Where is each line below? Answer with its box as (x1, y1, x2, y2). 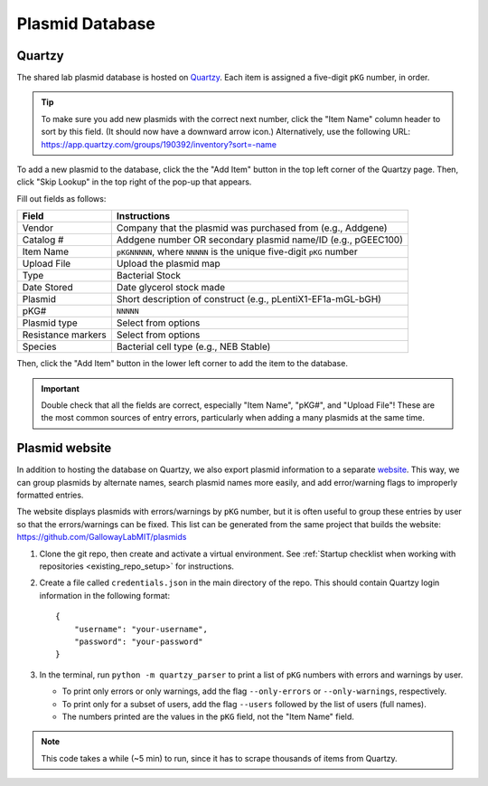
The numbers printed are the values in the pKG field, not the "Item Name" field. (61, 711, 354, 722)
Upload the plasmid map (116, 258, 221, 270)
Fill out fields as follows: (16, 193, 107, 204)
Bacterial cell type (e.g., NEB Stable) (116, 340, 271, 353)
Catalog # (22, 233, 64, 246)
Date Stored (22, 281, 73, 294)
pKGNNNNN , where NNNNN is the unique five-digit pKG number (116, 245, 358, 258)
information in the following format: (39, 590, 171, 601)
